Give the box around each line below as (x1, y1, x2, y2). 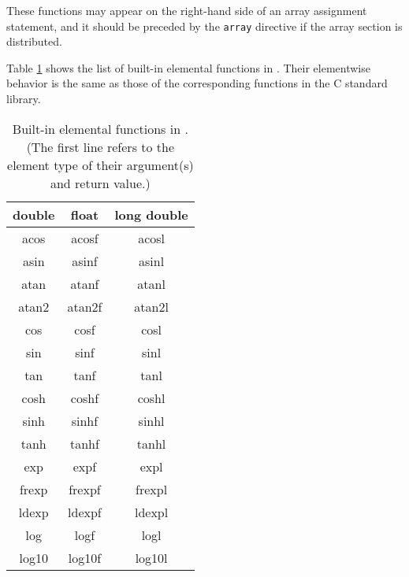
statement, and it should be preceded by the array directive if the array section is (6, 17, 403, 34)
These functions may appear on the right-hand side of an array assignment (6, 2, 367, 18)
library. (6, 91, 41, 107)
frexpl (136, 479, 168, 498)
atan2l (134, 297, 169, 316)
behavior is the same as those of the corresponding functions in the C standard (6, 75, 388, 91)
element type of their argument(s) (7, 155, 194, 174)
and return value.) (50, 173, 151, 192)
